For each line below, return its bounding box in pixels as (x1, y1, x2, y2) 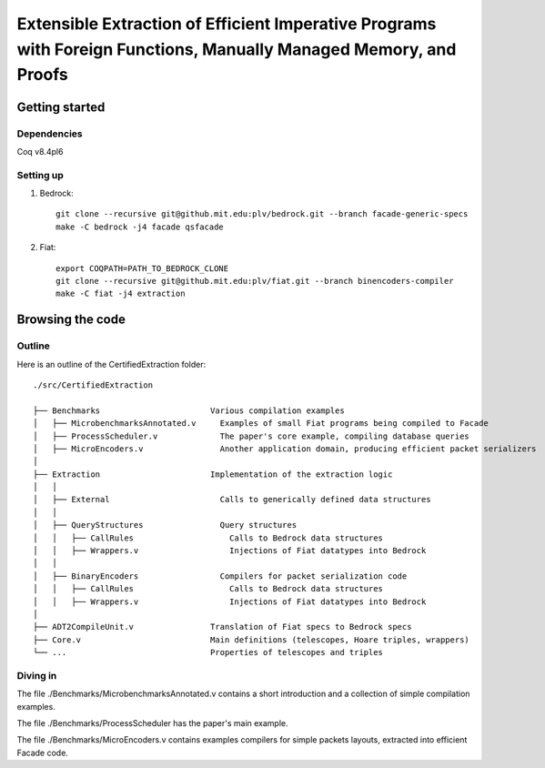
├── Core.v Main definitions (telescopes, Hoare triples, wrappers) (33, 634, 470, 645)
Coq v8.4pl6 (16, 146, 64, 157)
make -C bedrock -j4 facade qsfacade (56, 221, 225, 232)
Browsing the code (16, 312, 126, 328)
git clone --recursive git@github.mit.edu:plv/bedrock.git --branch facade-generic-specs (56, 209, 469, 219)
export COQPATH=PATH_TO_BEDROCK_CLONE (56, 263, 229, 273)
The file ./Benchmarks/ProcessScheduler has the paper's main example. (16, 718, 288, 729)
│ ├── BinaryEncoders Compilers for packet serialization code (33, 571, 408, 581)
